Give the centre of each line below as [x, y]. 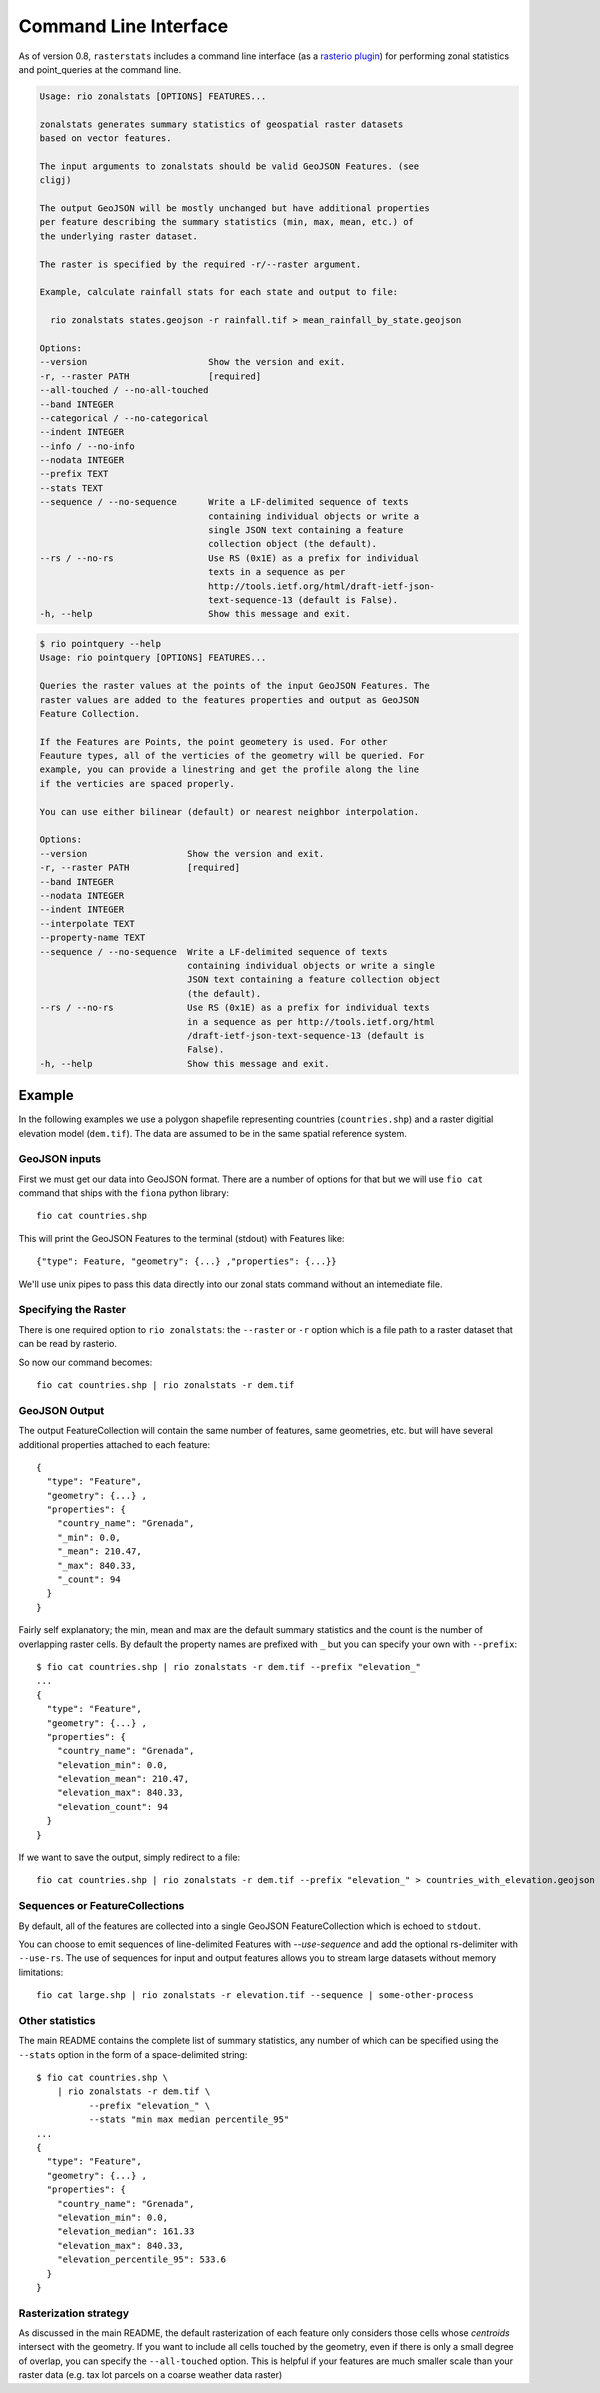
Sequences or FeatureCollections [101, 1906]
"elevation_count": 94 [112, 1806]
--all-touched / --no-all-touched [124, 390]
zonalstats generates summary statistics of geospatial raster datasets [221, 124]
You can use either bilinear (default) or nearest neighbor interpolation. [229, 811]
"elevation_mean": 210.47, [123, 1779]
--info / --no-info [87, 446]
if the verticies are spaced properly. [137, 783]
